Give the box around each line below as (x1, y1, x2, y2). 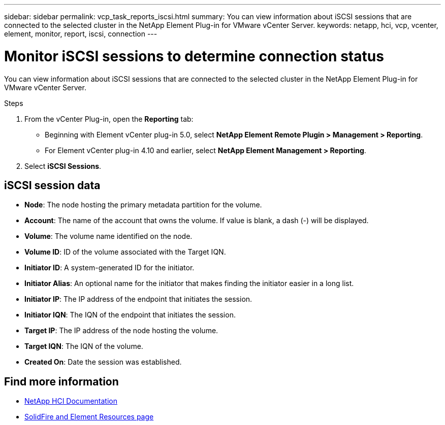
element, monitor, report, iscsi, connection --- (4, 29, 157, 38)
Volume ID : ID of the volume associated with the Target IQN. (24, 247, 226, 257)
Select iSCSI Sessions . (24, 161, 102, 170)
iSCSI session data (4, 179, 101, 192)
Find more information (4, 375, 119, 388)
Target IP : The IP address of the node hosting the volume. (24, 326, 218, 335)
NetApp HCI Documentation (24, 397, 117, 406)
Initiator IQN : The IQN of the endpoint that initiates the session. (24, 310, 236, 320)
